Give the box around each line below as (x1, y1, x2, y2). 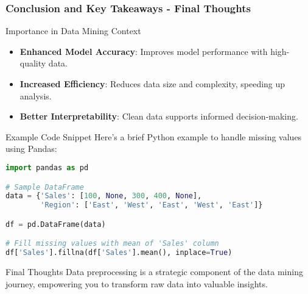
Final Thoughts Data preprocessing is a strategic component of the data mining (5, 265, 303, 278)
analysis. (19, 89, 52, 102)
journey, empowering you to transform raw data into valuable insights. (5, 277, 268, 290)
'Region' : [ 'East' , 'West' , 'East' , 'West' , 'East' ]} (40, 201, 263, 210)
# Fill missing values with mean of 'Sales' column (5, 239, 219, 248)
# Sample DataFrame (5, 182, 84, 192)
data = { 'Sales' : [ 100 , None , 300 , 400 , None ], (5, 192, 202, 201)
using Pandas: (5, 142, 57, 155)
